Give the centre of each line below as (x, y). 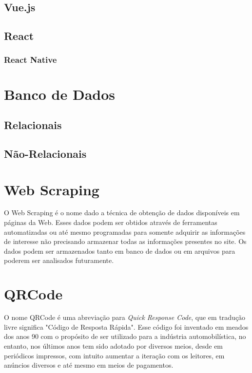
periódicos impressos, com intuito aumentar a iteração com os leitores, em (114, 355)
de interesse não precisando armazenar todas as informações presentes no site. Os (125, 241)
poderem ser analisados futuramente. (59, 260)
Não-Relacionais (45, 153)
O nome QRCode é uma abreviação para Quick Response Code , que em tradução (125, 317)
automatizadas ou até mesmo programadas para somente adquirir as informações (125, 232)
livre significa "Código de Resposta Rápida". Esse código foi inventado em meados (126, 326)
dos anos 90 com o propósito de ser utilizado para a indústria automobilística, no (125, 336)
